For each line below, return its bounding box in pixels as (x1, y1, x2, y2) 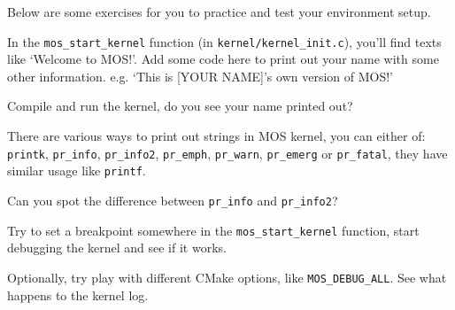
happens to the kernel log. (7, 285, 149, 304)
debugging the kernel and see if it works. (7, 238, 227, 257)
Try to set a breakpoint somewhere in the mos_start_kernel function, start (7, 221, 420, 239)
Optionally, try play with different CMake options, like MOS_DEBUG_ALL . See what (7, 267, 447, 286)
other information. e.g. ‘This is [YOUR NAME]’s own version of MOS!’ (7, 66, 394, 85)
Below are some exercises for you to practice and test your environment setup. (7, 3, 431, 20)
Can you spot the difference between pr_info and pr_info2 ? (7, 190, 338, 209)
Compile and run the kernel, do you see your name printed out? (7, 97, 353, 115)
